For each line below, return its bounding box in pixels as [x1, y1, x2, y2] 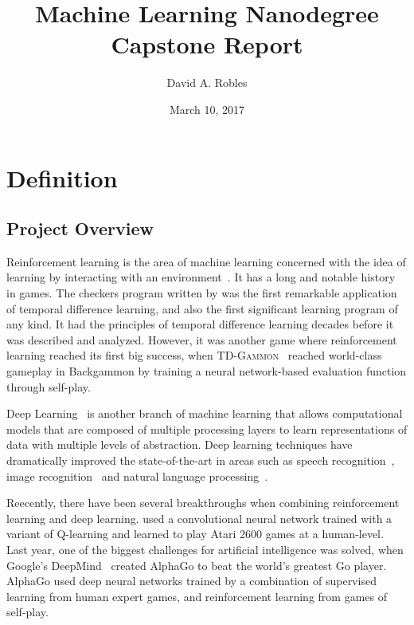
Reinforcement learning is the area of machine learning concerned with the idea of [6, 253, 406, 269]
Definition [6, 161, 118, 194]
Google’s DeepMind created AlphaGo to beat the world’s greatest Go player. [6, 556, 387, 573]
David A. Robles [166, 74, 248, 91]
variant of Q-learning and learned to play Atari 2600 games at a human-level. [6, 525, 384, 542]
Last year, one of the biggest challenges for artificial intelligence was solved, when [6, 540, 404, 557]
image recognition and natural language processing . [6, 467, 268, 484]
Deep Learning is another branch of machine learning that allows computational [6, 405, 403, 422]
